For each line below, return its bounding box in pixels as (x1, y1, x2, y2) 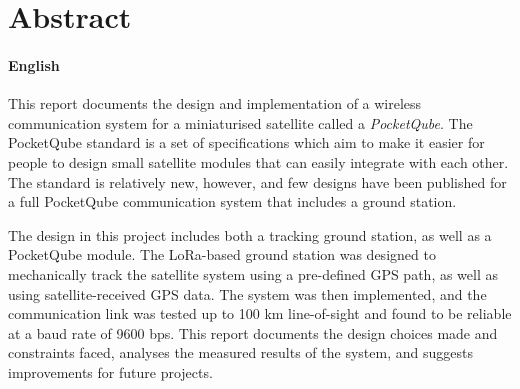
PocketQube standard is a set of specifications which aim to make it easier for (8, 132, 485, 153)
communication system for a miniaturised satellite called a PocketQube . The (8, 112, 473, 133)
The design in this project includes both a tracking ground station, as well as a (8, 224, 492, 245)
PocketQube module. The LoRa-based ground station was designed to (8, 244, 436, 265)
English (8, 54, 60, 75)
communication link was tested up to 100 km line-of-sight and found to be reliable (8, 303, 512, 324)
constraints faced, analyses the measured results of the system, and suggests (8, 342, 473, 363)
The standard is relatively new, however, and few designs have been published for (8, 171, 507, 192)
